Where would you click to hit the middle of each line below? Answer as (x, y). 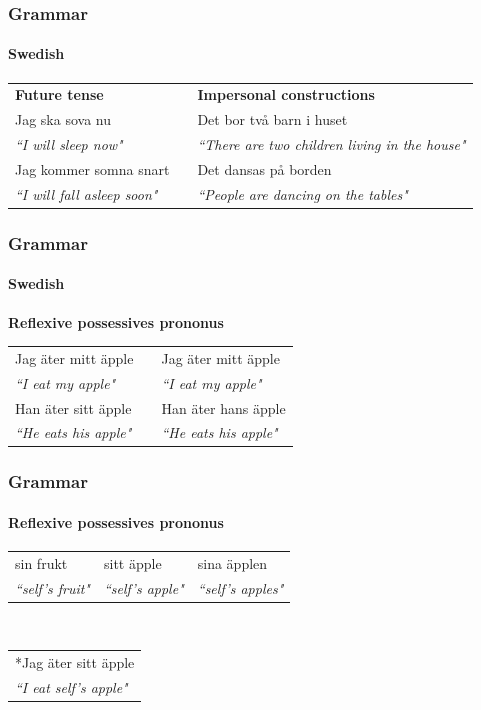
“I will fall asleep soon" (86, 193)
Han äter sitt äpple (73, 407)
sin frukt (41, 562)
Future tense (59, 94)
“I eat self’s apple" (71, 686)
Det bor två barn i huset (272, 119)
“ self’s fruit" (52, 587)
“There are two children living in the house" (331, 144)
